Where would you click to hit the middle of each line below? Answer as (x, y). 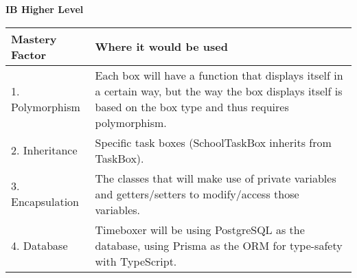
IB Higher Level (45, 9)
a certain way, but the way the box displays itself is (219, 91)
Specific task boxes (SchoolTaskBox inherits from (213, 142)
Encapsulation (45, 202)
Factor (29, 54)
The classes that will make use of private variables (216, 178)
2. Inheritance (44, 150)
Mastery (34, 38)
